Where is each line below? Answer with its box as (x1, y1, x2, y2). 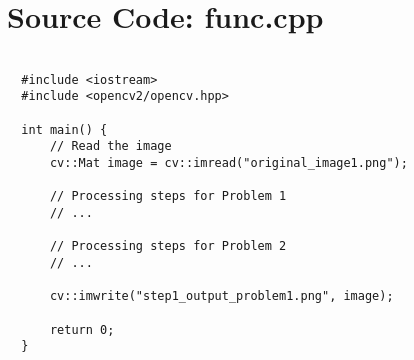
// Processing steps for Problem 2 (49, 239, 287, 254)
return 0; (49, 322, 115, 337)
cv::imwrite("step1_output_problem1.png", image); (49, 289, 394, 304)
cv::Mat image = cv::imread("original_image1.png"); (49, 156, 408, 171)
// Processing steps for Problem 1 (49, 189, 287, 204)
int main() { (21, 122, 108, 137)
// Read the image (49, 139, 172, 154)
